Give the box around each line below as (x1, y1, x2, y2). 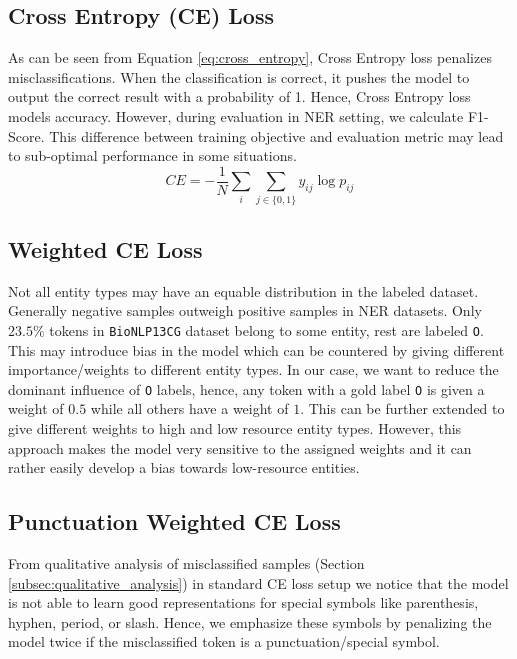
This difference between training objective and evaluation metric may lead (49, 125, 504, 146)
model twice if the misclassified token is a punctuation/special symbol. (8, 631, 440, 652)
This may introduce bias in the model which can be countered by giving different (8, 339, 505, 360)
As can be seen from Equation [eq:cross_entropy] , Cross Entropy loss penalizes (8, 47, 492, 68)
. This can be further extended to (300, 398, 505, 419)
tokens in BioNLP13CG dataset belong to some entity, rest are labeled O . (49, 319, 484, 340)
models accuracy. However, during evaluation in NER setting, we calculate (8, 105, 464, 126)
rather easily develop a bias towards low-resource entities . (8, 457, 360, 478)
